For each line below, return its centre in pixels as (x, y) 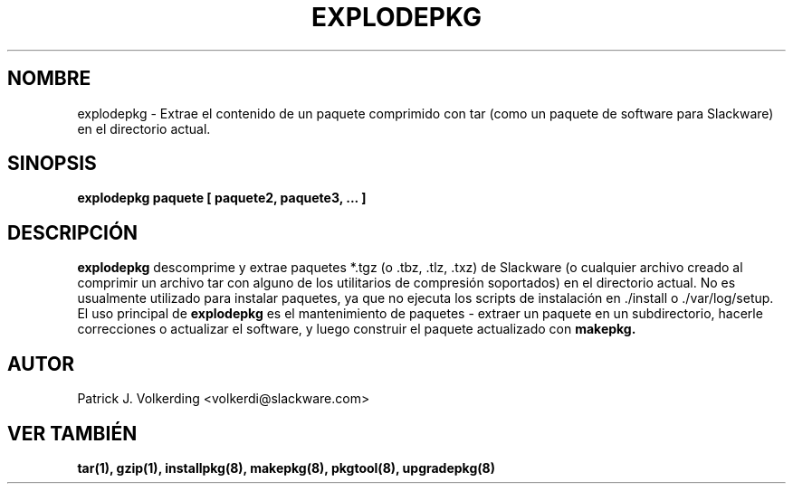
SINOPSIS (52, 164)
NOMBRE (49, 79)
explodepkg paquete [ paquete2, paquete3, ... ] (222, 198)
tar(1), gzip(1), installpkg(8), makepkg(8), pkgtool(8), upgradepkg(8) (286, 467)
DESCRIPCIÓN (73, 232)
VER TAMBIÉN (72, 433)
